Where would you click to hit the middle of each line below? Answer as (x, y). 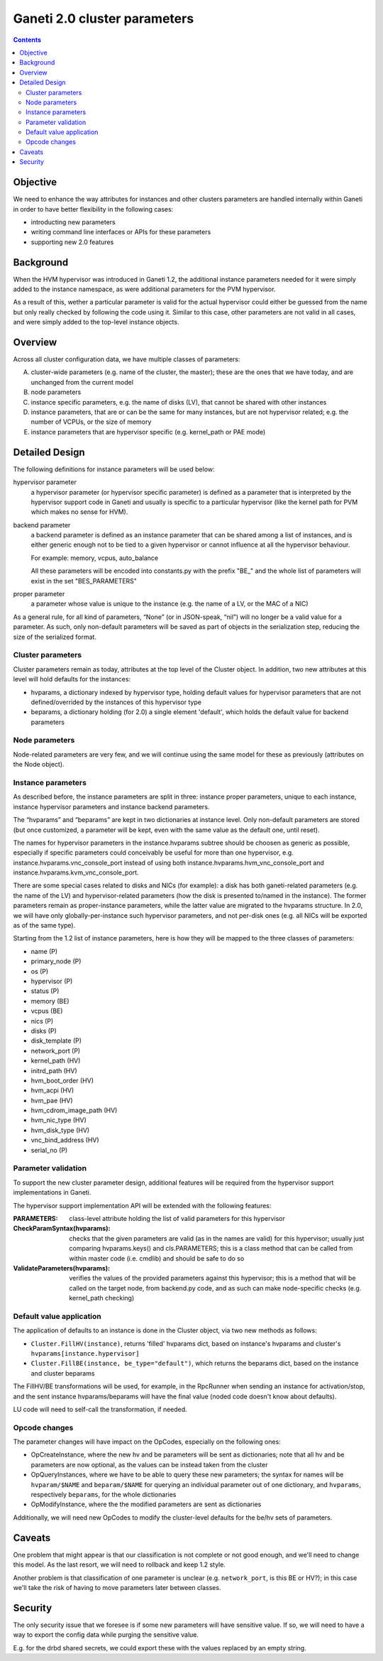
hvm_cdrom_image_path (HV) (74, 1110)
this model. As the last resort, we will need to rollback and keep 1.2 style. (120, 1564)
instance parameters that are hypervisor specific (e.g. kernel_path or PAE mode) (148, 432)
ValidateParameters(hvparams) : (61, 1268)
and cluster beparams (63, 1373)
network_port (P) (56, 1051)
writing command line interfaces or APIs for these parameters (121, 232)
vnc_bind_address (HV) (65, 1140)
